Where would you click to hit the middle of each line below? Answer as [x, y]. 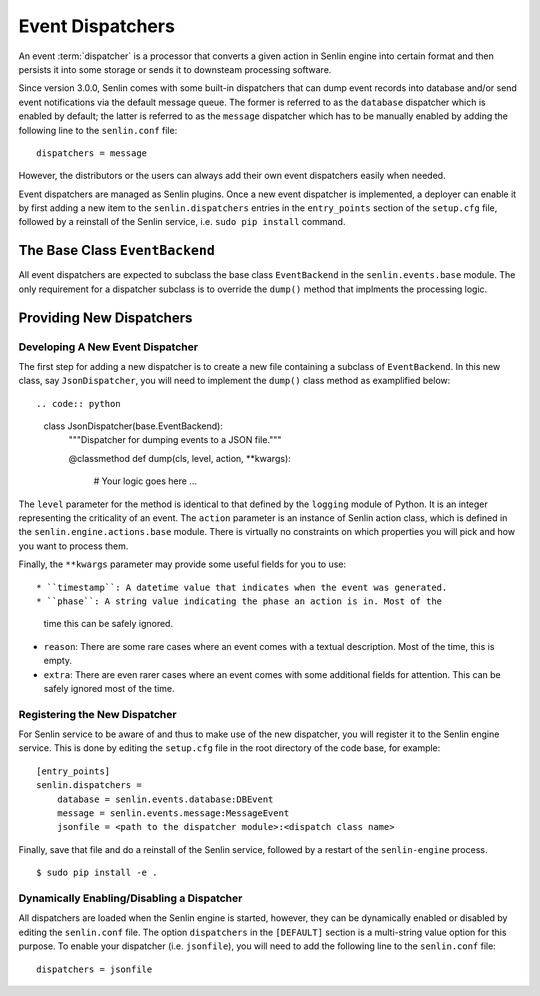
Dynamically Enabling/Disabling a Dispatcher [130, 898]
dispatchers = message [92, 153]
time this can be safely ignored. [108, 624]
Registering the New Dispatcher [97, 714]
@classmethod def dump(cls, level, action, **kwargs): [180, 458]
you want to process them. [73, 546]
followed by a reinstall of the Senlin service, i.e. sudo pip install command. [182, 222]
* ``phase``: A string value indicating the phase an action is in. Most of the [239, 601]
